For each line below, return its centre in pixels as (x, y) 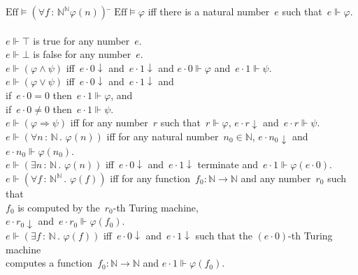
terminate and (228, 164)
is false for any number (82, 54)
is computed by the (59, 207)
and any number (276, 178)
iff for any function (150, 178)
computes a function (49, 263)
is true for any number (81, 40)
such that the (224, 236)
